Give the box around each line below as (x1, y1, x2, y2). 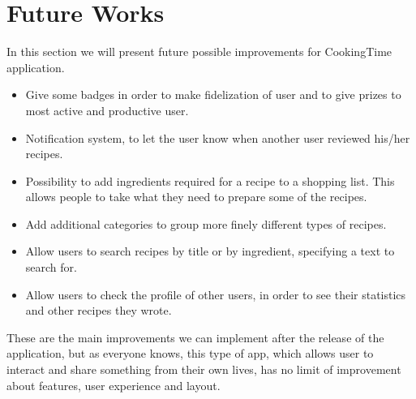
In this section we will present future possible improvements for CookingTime (6, 43, 392, 60)
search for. (25, 259, 77, 276)
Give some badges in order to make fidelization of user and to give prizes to (25, 86, 401, 103)
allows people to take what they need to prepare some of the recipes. (25, 188, 367, 205)
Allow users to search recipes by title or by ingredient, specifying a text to (25, 242, 395, 260)
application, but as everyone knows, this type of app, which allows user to (6, 345, 374, 362)
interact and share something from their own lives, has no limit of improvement (6, 361, 401, 378)
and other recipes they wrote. (25, 302, 172, 319)
